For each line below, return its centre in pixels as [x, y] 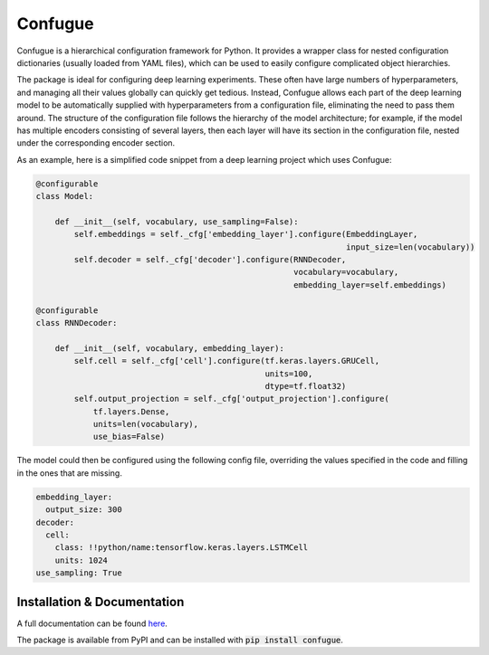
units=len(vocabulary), [146, 424]
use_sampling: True [79, 573]
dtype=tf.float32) [306, 386]
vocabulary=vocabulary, [346, 272]
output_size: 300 [84, 510]
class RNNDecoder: [77, 323]
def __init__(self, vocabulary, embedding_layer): [169, 348]
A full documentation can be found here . [92, 623]
